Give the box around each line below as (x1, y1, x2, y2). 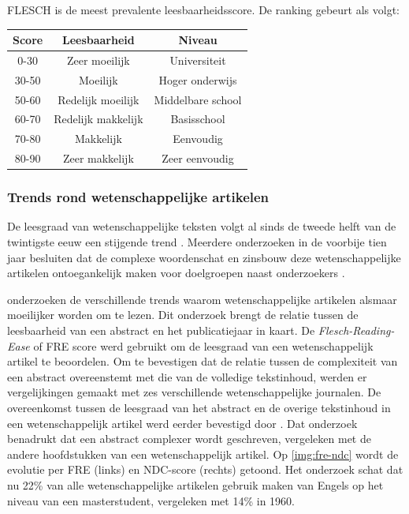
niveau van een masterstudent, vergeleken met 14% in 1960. (7, 492, 295, 508)
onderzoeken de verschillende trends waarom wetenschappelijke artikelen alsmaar (7, 291, 397, 307)
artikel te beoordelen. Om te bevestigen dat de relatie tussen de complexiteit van (7, 353, 398, 370)
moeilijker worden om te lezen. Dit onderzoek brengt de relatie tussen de (7, 306, 359, 323)
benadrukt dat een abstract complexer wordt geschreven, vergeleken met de (7, 430, 371, 447)
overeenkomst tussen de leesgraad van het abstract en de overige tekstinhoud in (7, 400, 391, 415)
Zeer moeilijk (66, 51, 130, 68)
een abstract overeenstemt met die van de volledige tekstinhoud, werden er (7, 368, 367, 385)
